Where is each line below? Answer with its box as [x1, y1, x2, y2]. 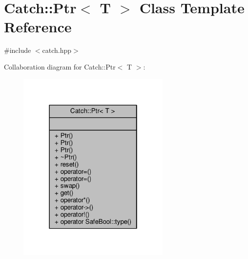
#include [4, 45, 31, 55]
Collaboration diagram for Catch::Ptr [4, 61, 116, 71]
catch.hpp [42, 45, 72, 55]
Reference [4, 17, 72, 37]
